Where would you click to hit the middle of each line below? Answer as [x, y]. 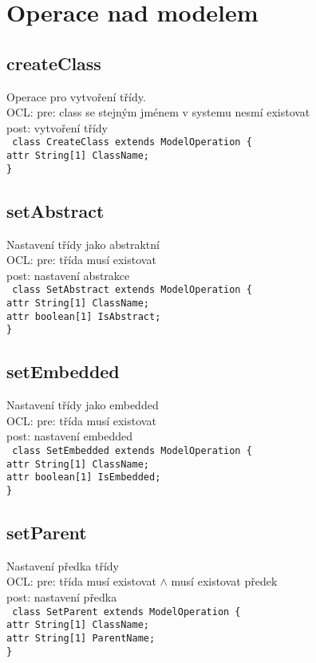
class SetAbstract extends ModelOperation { [132, 290]
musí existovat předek [224, 581]
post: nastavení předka [62, 596]
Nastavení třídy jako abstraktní [83, 244]
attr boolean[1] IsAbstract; [84, 316]
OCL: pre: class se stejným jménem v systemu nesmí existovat [158, 112]
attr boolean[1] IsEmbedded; [84, 478]
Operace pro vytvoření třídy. [76, 96]
